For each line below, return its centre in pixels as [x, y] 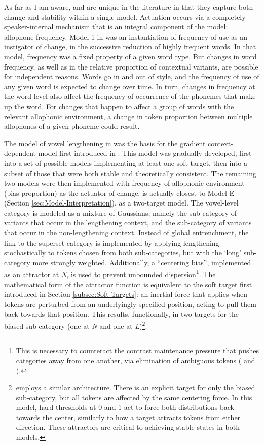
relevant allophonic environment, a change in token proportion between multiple [128, 116]
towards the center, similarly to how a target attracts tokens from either [128, 417]
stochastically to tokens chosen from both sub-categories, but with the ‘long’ [123, 252]
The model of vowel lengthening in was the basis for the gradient [105, 143]
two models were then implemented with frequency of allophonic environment [124, 183]
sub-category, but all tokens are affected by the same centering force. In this [134, 397]
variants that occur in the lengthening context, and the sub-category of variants [128, 223]
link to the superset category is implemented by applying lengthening [112, 242]
